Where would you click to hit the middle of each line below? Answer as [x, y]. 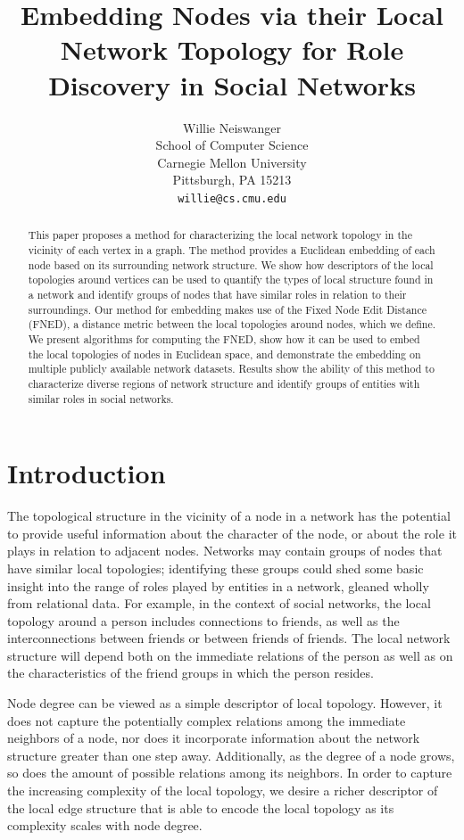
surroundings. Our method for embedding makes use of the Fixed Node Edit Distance [228, 309]
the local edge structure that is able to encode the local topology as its [201, 807]
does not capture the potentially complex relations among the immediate [207, 720]
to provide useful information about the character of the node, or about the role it [232, 533]
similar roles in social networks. [101, 398]
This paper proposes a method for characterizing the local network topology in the [220, 235]
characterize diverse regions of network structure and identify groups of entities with [224, 383]
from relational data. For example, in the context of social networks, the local [219, 603]
